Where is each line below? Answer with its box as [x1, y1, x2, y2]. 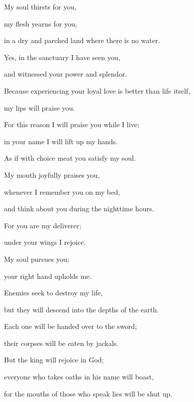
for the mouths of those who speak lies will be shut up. [4, 388, 172, 398]
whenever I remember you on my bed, [4, 186, 120, 197]
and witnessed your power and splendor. [4, 69, 127, 79]
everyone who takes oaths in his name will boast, [4, 371, 154, 382]
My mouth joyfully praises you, [4, 169, 100, 180]
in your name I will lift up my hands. [4, 136, 118, 146]
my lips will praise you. [4, 102, 75, 113]
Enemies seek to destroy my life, [4, 287, 103, 298]
